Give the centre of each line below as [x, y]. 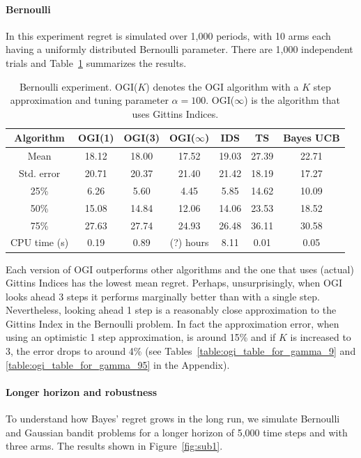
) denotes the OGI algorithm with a [222, 86]
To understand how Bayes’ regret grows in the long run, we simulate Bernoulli [173, 419]
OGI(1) [96, 138]
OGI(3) [141, 138]
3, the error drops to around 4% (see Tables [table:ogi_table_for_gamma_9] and [181, 351]
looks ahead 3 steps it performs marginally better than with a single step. [163, 296]
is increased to [321, 337]
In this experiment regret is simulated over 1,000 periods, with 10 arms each [168, 35]
